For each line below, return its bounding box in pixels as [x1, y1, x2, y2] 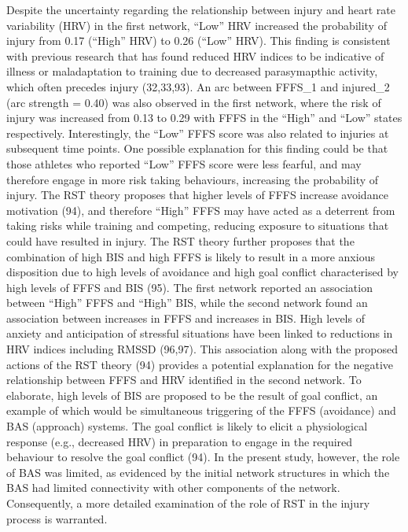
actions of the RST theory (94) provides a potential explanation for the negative [6, 356, 394, 372]
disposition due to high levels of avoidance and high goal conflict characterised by [6, 264, 399, 280]
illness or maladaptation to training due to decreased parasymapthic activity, [6, 63, 378, 79]
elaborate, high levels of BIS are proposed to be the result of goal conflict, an [6, 386, 378, 403]
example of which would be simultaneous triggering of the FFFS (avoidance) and [6, 402, 396, 419]
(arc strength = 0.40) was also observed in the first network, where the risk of [6, 94, 381, 110]
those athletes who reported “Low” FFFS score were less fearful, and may [6, 155, 362, 172]
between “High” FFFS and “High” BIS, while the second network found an [6, 294, 368, 311]
